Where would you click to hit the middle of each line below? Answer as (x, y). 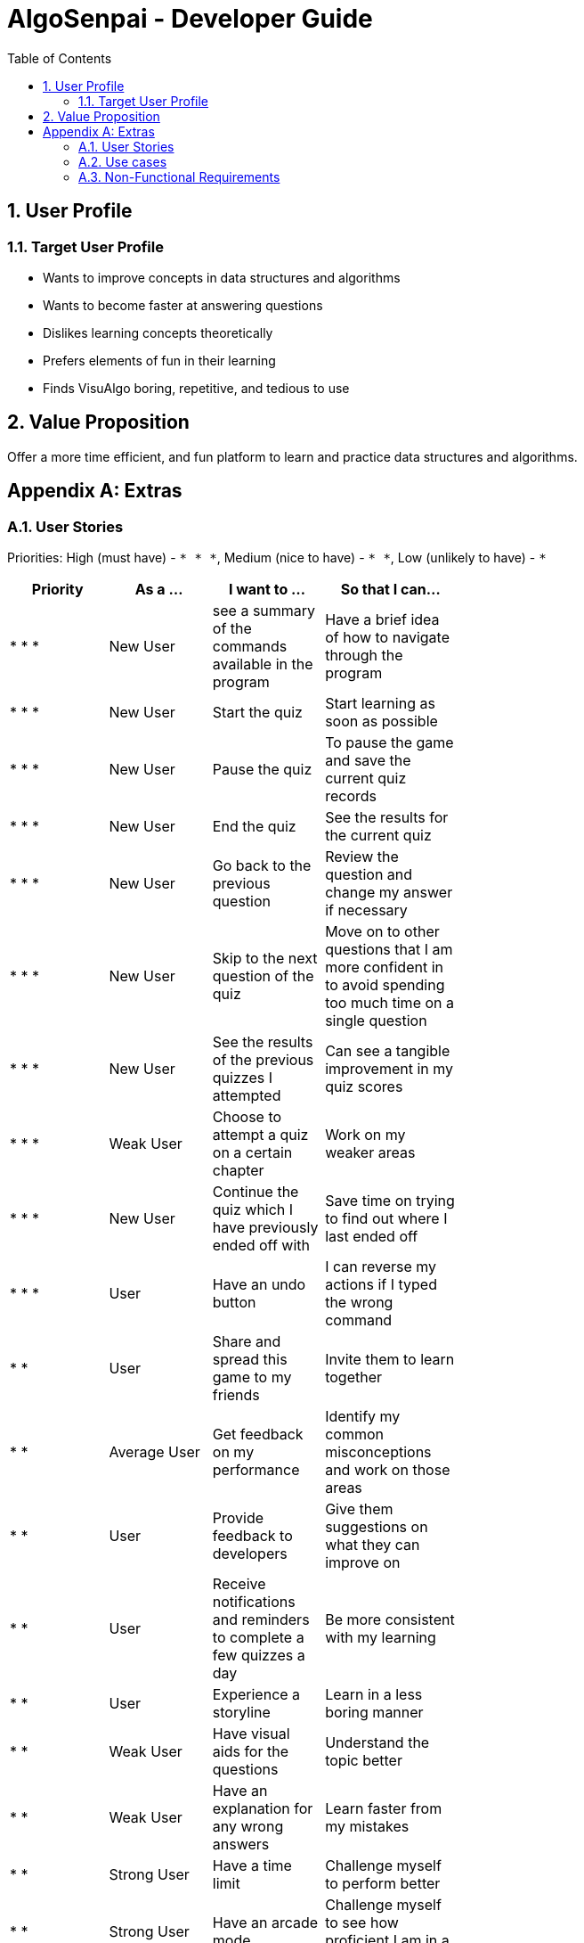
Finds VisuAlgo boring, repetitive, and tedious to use (196, 388)
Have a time (252, 1866)
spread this (250, 1360)
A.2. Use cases (123, 161)
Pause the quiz (262, 770)
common (354, 1435)
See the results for (387, 818)
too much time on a (389, 1003)
